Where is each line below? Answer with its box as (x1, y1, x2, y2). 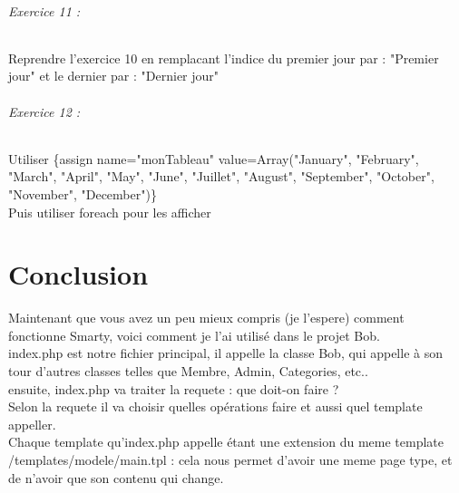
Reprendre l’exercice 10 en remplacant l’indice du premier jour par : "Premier (8, 48, 439, 67)
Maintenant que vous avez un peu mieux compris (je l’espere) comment (8, 308, 405, 327)
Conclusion (8, 256, 149, 293)
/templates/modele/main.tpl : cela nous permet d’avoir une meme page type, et (8, 450, 453, 469)
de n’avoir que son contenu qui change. (8, 468, 224, 487)
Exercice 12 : (8, 101, 81, 121)
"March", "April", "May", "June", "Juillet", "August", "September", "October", (8, 167, 435, 186)
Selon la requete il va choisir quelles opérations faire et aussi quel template (8, 397, 423, 416)
